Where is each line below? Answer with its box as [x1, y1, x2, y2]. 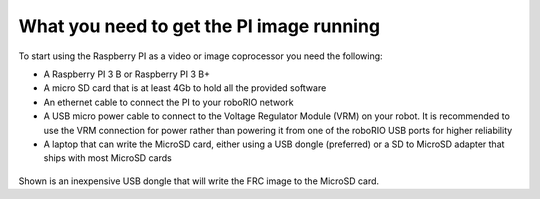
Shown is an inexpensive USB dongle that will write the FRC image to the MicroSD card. [18, 175, 380, 187]
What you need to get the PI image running [18, 15, 380, 37]
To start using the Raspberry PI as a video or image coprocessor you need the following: [18, 50, 384, 62]
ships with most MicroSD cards [43, 152, 172, 164]
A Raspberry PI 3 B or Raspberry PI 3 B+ [43, 68, 210, 80]
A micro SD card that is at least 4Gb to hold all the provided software [43, 82, 327, 94]
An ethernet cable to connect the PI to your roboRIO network [43, 96, 294, 108]
